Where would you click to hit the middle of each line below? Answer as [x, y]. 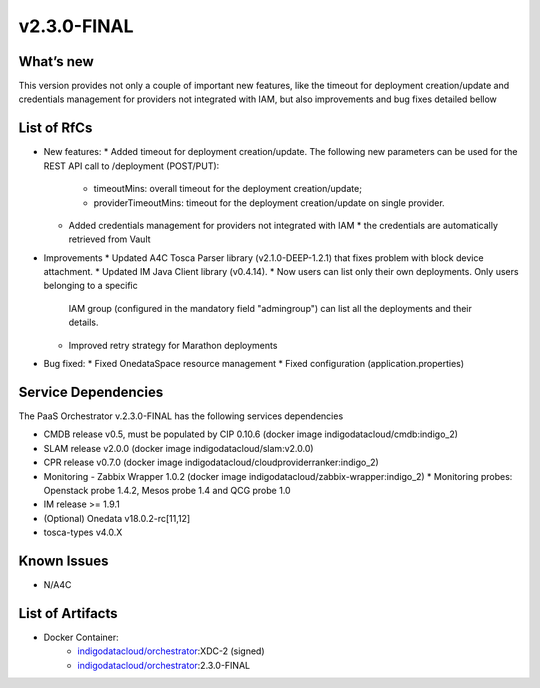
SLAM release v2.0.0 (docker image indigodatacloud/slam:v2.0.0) [178, 448]
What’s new [56, 61]
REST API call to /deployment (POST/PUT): [131, 166]
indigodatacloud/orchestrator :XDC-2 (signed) [171, 651]
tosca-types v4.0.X [83, 532]
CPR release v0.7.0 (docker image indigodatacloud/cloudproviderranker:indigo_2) [211, 462]
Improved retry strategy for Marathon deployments [173, 345]
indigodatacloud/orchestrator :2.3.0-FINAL [163, 665]
